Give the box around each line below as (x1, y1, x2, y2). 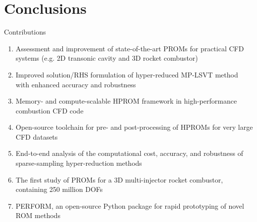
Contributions (4, 27, 46, 37)
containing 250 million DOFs (15, 184, 103, 194)
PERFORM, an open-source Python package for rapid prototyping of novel (15, 200, 244, 211)
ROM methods (15, 210, 60, 221)
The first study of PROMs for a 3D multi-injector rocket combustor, (15, 174, 223, 185)
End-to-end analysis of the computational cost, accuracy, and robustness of (15, 148, 244, 158)
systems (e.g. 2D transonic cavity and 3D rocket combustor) (15, 53, 198, 63)
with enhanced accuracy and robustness (15, 79, 136, 89)
